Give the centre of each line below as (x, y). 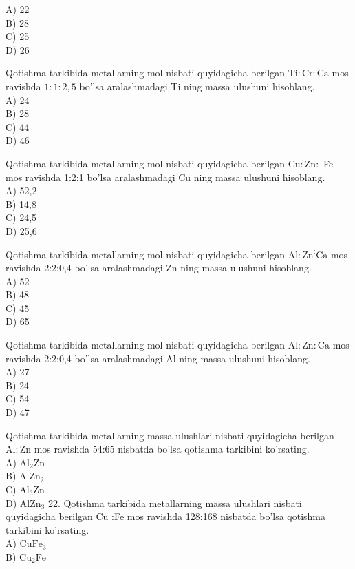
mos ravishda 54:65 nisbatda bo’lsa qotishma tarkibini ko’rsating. (172, 449)
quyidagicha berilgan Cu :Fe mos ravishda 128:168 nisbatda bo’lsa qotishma (166, 516)
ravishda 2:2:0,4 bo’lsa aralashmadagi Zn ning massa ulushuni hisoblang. (159, 268)
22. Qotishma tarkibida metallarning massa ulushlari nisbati (175, 503)
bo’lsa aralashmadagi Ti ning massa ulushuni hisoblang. (197, 86)
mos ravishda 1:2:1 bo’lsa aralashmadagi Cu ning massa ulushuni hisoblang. (165, 177)
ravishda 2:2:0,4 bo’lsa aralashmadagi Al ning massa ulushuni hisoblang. (158, 358)
